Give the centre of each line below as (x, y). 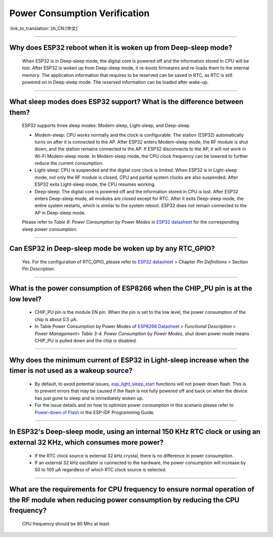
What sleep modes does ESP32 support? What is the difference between (126, 101)
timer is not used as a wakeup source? (71, 371)
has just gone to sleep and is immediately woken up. (89, 398)
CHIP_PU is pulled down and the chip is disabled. (86, 340)
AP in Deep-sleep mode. (60, 213)
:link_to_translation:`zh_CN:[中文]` (44, 28)
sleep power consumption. (50, 229)
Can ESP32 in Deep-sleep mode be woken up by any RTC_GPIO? (112, 249)
